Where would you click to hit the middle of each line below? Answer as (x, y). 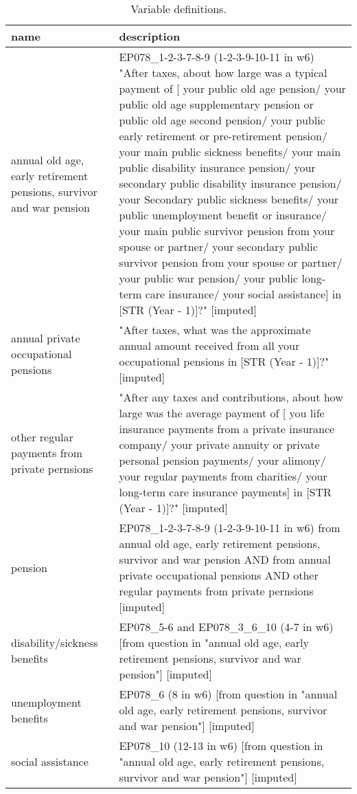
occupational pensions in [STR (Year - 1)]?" (224, 361)
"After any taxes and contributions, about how (231, 397)
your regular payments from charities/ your (223, 476)
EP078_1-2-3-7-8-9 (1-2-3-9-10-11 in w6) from (230, 528)
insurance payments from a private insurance (227, 429)
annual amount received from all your (209, 345)
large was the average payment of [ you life (222, 413)
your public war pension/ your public (209, 278)
